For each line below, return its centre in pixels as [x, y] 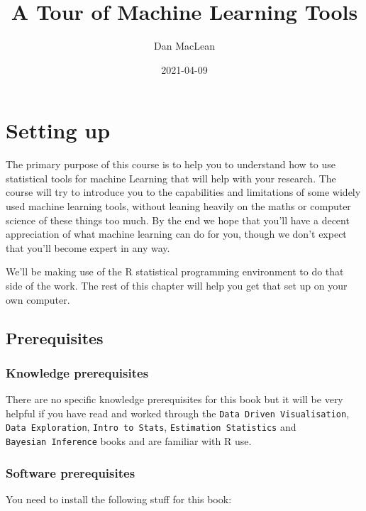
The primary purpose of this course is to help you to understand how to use [171, 164]
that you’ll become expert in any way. [88, 247]
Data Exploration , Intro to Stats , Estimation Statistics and [151, 427]
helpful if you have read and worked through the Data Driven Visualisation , [178, 413]
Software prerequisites [71, 472]
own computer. [38, 299]
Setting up [58, 130]
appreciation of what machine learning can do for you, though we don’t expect [176, 234]
